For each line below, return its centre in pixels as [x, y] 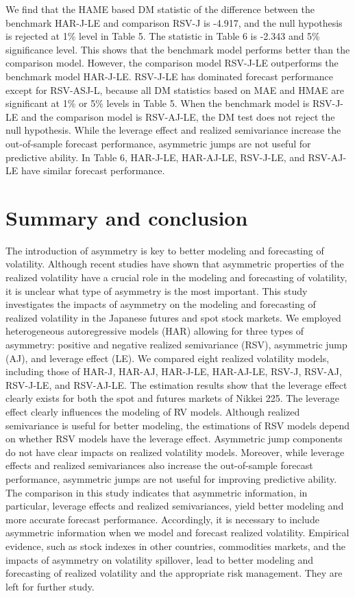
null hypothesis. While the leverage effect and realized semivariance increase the [173, 130]
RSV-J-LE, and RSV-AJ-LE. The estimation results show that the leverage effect [176, 384]
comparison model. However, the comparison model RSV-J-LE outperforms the [172, 63]
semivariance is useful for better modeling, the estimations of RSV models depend [178, 425]
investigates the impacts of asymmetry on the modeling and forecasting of [161, 304]
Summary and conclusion [127, 217]
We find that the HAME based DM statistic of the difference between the [160, 9]
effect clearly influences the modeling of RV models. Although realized [153, 411]
